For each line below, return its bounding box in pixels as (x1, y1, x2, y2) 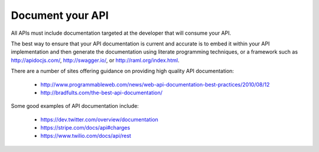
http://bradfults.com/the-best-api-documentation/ (40, 89, 162, 96)
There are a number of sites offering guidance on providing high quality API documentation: (11, 68, 235, 75)
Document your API (11, 9, 109, 22)
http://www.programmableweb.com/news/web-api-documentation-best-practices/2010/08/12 (40, 81, 270, 88)
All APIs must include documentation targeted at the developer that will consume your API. (11, 29, 232, 37)
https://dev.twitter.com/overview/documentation (40, 115, 159, 123)
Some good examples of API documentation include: (11, 103, 139, 110)
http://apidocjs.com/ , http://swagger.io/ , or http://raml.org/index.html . (11, 57, 180, 64)
